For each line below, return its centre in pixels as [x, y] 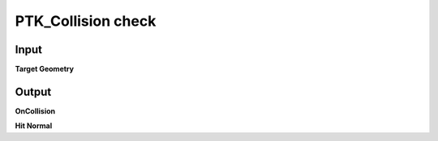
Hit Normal [34, 126]
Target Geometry [45, 69]
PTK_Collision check [86, 21]
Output [33, 91]
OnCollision [35, 111]
